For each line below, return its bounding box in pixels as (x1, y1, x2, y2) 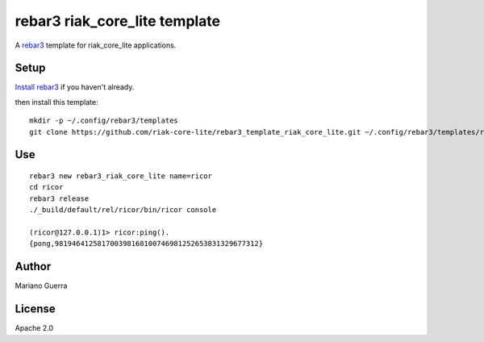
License (15, 302, 56, 316)
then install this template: (15, 97, 98, 106)
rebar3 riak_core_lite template (15, 12, 221, 30)
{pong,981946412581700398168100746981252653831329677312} (29, 239, 264, 248)
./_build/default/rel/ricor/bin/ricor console (29, 206, 217, 215)
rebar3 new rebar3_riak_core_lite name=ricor (29, 172, 213, 181)
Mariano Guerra (15, 281, 68, 290)
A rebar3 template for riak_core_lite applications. (15, 40, 177, 50)
